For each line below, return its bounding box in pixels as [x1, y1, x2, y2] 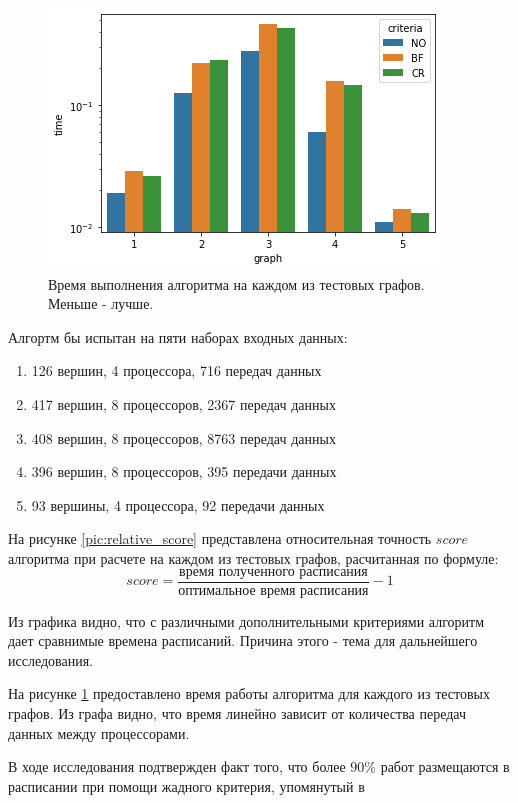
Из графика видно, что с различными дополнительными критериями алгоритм [8, 610, 485, 631]
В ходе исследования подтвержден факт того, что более [8, 756, 346, 777]
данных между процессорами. [8, 722, 190, 743]
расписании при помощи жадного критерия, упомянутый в [8, 775, 365, 796]
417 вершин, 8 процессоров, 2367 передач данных [31, 393, 336, 414]
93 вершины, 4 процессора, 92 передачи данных [31, 494, 325, 515]
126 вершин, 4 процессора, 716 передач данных [31, 360, 322, 381]
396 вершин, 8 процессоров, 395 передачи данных [31, 461, 337, 482]
